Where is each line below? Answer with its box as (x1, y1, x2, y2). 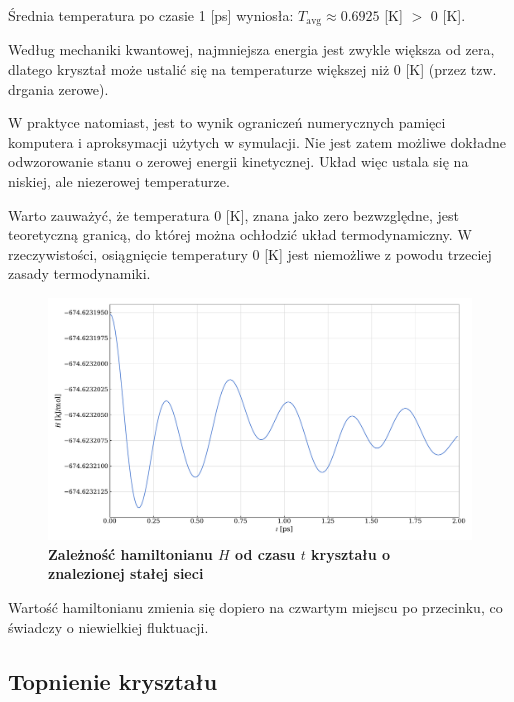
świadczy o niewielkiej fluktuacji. (8, 616, 209, 637)
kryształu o (311, 543, 391, 564)
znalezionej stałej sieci (48, 563, 204, 584)
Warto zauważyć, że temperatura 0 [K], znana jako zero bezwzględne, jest (8, 204, 459, 225)
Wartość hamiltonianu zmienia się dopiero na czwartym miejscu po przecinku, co (8, 596, 503, 617)
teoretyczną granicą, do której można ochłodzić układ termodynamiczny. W (8, 224, 472, 245)
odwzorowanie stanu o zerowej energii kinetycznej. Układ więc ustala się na (8, 151, 469, 172)
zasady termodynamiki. (8, 263, 151, 284)
